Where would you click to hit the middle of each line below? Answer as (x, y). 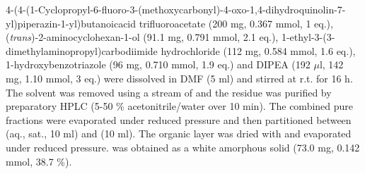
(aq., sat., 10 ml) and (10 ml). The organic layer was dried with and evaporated (179, 133)
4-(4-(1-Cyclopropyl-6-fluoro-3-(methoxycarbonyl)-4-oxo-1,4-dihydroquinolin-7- (176, 9)
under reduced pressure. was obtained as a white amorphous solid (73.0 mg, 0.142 (183, 147)
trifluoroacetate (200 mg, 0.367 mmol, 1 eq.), (236, 23)
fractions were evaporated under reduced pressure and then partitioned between (179, 119)
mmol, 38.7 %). (39, 161)
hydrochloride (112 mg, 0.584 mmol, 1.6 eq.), (258, 50)
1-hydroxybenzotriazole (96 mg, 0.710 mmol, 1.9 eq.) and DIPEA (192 (158, 64)
